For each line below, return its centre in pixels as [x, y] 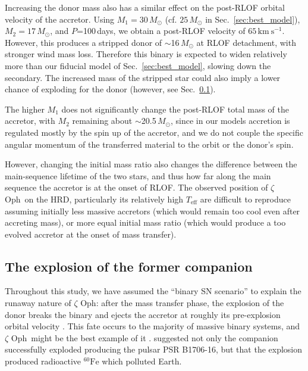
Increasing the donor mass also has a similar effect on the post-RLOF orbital [145, 7]
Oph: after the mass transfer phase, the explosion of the [182, 303]
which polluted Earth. [142, 361]
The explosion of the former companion [129, 266]
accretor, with [30, 121]
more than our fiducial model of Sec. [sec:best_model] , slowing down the [138, 65]
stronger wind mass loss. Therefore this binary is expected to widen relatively [146, 54]
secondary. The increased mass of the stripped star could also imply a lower [143, 77]
